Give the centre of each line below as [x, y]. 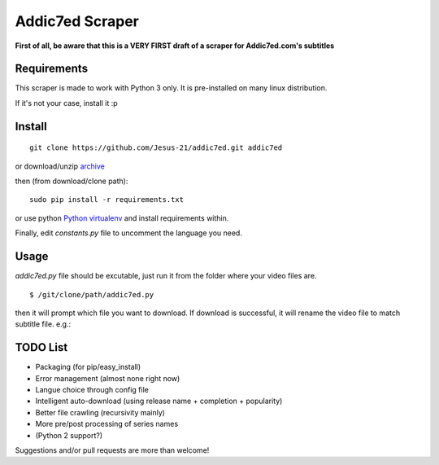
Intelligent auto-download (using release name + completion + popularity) [159, 401]
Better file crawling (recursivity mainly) [100, 412]
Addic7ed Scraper [77, 21]
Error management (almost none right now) [108, 378]
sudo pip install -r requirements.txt [107, 200]
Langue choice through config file [92, 389]
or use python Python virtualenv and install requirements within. [122, 218]
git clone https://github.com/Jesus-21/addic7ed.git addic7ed [156, 148]
